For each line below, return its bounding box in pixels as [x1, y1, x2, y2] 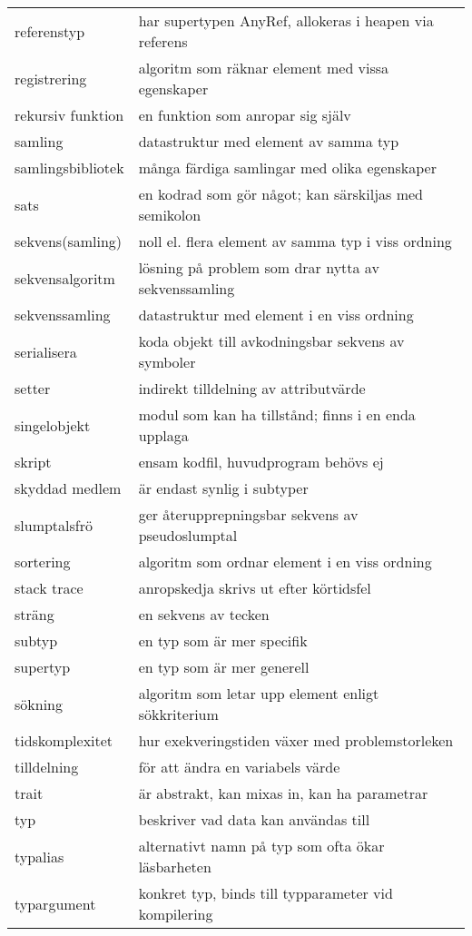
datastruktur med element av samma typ [138, 131, 399, 152]
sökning [15, 693, 63, 714]
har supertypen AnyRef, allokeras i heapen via [138, 10, 434, 31]
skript [15, 451, 52, 472]
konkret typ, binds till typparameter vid [138, 882, 393, 903]
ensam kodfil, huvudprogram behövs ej [138, 451, 384, 472]
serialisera [15, 340, 77, 362]
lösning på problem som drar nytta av [138, 257, 379, 278]
